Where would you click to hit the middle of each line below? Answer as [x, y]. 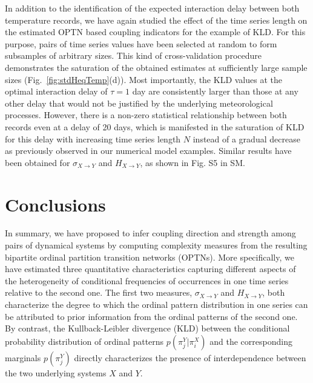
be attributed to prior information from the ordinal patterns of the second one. [151, 316]
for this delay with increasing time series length [93, 138]
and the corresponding [251, 341]
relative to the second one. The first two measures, [99, 292]
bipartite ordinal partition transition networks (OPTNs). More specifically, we [150, 257]
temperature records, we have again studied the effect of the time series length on [156, 20]
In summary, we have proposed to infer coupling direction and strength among [150, 233]
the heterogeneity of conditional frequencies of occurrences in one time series [147, 280]
